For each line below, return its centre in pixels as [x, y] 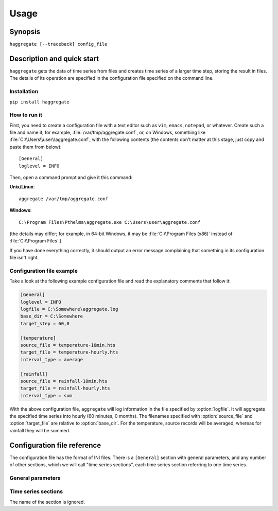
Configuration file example [44, 271]
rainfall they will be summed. [40, 430]
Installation [24, 92]
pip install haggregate [39, 102]
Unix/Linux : [22, 187]
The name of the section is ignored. [47, 502]
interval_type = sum [46, 395]
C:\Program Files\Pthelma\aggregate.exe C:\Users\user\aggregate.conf [110, 222]
